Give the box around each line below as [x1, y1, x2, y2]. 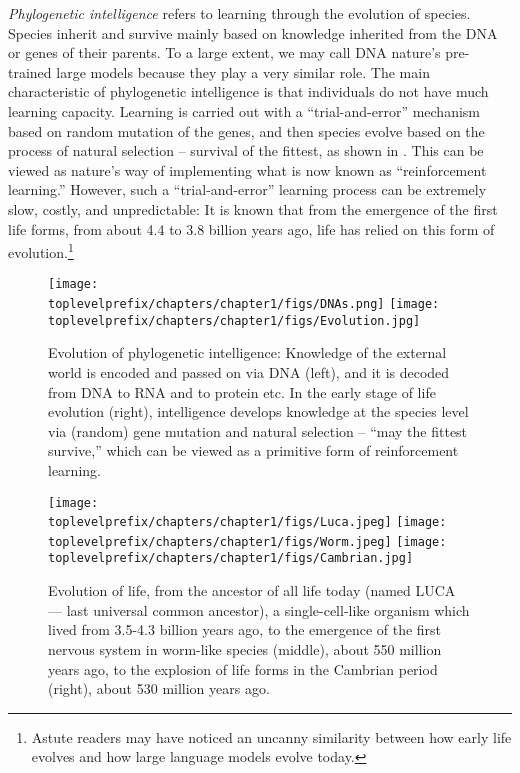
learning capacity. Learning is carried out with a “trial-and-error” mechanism [8, 100, 481, 121]
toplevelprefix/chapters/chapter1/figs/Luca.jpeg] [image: [48, 515, 447, 530]
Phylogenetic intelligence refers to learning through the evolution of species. [8, 3, 471, 23]
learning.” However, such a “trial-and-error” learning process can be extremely [8, 179, 487, 200]
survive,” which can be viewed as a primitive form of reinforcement [48, 440, 459, 461]
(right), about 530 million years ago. [48, 678, 270, 699]
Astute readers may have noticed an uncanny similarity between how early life [31, 726, 512, 747]
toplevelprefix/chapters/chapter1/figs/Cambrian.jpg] [48, 551, 414, 566]
